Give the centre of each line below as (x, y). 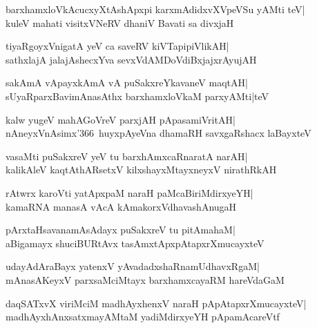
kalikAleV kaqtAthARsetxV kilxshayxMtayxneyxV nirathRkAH (141, 170)
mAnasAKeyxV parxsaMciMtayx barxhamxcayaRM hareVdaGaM (145, 279)
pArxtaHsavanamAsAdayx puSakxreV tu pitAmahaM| (121, 230)
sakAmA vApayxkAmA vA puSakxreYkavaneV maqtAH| (127, 83)
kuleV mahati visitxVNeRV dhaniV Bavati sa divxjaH (120, 22)
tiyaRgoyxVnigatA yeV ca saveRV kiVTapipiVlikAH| (117, 46)
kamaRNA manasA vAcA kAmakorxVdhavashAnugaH (121, 206)
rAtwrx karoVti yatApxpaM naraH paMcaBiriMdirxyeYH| (129, 192)
